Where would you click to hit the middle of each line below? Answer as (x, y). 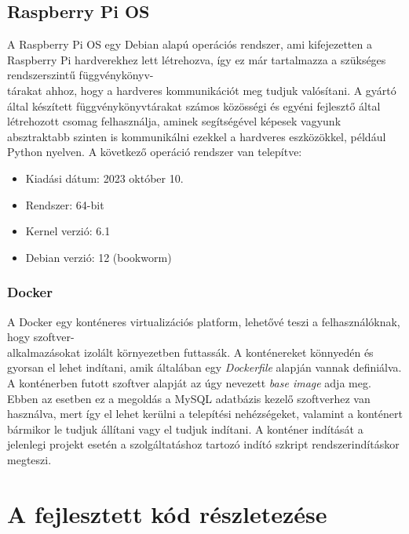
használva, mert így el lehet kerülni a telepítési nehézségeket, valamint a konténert (205, 414)
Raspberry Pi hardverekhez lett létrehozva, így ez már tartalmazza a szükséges (197, 59)
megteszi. (29, 459)
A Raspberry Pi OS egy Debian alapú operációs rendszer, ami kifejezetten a (190, 44)
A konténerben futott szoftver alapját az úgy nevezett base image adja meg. (189, 382)
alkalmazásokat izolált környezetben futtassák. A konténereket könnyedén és (190, 352)
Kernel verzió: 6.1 (68, 231)
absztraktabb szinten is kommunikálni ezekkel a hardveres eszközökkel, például (197, 136)
